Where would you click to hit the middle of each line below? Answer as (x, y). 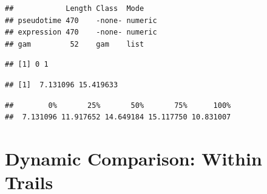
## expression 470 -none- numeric (81, 32)
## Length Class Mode (75, 8)
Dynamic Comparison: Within (133, 158)
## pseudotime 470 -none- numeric (81, 20)
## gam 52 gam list (75, 44)
